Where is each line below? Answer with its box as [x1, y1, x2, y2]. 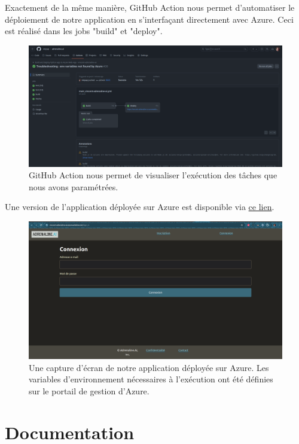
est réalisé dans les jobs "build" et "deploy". [5, 25, 163, 37]
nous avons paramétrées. [29, 180, 118, 193]
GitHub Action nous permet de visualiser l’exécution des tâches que [29, 169, 277, 181]
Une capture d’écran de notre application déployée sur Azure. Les [29, 361, 269, 373]
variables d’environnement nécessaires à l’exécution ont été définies [29, 373, 273, 385]
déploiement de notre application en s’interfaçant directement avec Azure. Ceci [5, 13, 294, 25]
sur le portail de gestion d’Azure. [29, 385, 149, 397]
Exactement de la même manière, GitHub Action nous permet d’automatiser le [5, 1, 295, 13]
